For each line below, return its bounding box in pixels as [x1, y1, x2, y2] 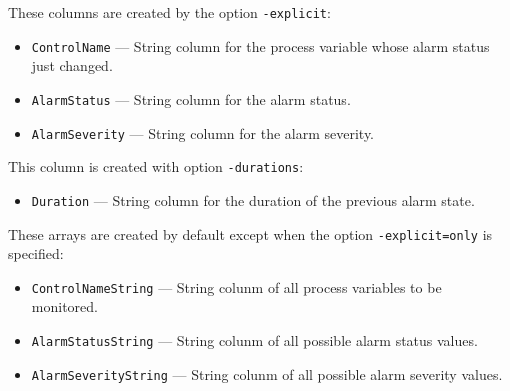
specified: [8, 243, 64, 264]
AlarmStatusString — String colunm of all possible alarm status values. [31, 330, 478, 351]
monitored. [31, 296, 98, 317]
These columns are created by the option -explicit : [8, 2, 331, 22]
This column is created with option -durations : [8, 156, 304, 177]
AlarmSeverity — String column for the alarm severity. [31, 122, 375, 143]
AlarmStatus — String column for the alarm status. [31, 88, 351, 109]
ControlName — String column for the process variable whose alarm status [31, 35, 490, 56]
